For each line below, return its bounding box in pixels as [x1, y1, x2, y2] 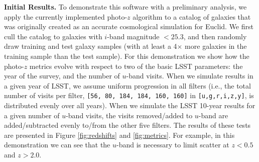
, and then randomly [183, 31, 247, 41]
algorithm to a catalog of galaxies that [133, 11, 251, 22]
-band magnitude [107, 31, 160, 41]
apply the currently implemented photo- [4, 11, 127, 22]
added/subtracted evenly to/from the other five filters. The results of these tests [4, 120, 251, 130]
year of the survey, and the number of [4, 70, 120, 81]
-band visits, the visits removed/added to [66, 110, 193, 120]
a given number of [4, 110, 60, 120]
